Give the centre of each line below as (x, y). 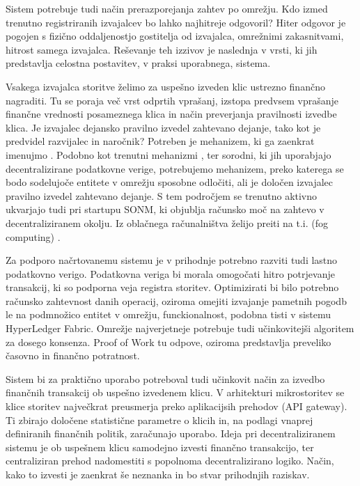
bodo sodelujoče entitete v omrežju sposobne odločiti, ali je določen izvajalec (170, 182)
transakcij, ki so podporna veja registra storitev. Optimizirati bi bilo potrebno (172, 287)
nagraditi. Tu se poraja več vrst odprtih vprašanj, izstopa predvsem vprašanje (172, 100)
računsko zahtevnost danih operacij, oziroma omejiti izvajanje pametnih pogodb (176, 300)
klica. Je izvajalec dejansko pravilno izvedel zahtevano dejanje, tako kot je (163, 127)
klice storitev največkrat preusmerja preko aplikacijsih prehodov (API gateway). (177, 406)
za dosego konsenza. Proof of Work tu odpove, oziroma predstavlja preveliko (169, 342)
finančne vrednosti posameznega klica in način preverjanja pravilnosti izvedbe (171, 114)
